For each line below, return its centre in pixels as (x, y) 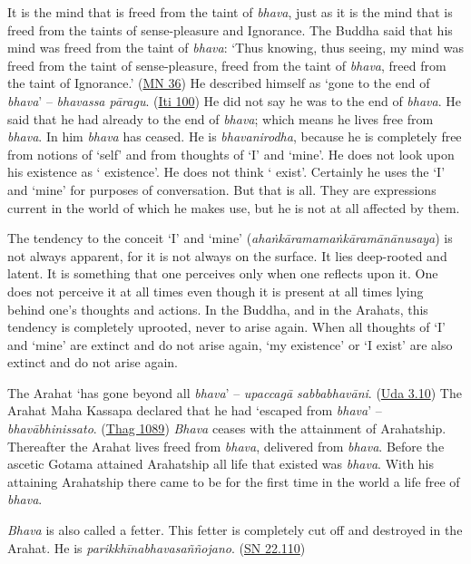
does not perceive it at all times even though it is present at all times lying (216, 291)
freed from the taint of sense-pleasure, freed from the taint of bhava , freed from (227, 65)
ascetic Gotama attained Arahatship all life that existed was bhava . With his (221, 464)
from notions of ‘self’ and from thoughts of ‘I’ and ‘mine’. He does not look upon (231, 154)
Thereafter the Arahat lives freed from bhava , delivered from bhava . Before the (226, 446)
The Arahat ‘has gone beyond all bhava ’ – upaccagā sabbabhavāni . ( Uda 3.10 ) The (235, 392)
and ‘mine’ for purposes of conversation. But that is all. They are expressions (222, 189)
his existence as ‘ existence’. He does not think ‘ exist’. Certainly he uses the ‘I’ (226, 172)
